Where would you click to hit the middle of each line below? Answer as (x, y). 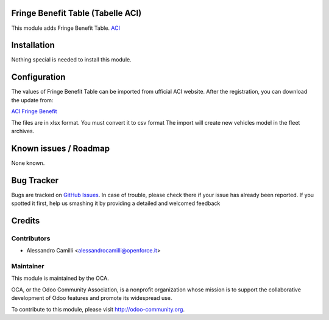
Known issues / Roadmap (60, 148)
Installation (33, 45)
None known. (28, 163)
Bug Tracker (35, 180)
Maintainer (28, 266)
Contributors (31, 238)
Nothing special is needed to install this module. (71, 60)
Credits (26, 221)
